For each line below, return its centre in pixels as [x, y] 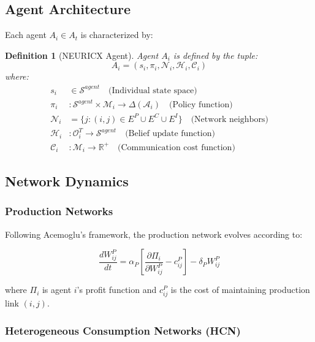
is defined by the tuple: [215, 55]
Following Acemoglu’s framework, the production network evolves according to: [154, 234]
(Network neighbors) [230, 119]
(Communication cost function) [176, 147]
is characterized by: [117, 35]
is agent [57, 290]
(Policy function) [201, 105]
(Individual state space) [153, 90]
